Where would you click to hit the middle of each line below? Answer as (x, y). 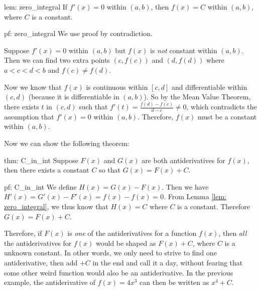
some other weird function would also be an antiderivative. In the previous (119, 272)
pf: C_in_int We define (40, 186)
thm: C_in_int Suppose (41, 160)
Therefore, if (23, 233)
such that (93, 107)
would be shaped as (126, 243)
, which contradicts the (222, 107)
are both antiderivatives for (183, 160)
